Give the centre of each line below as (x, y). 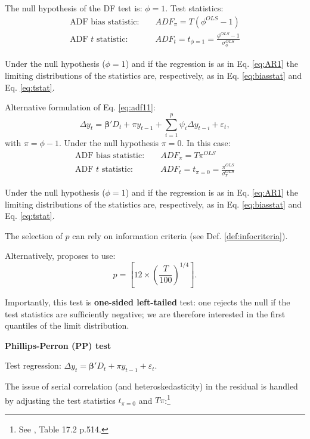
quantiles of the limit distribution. (67, 325)
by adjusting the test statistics (60, 400)
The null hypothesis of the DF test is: (74, 8)
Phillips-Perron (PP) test (58, 345)
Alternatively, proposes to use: (60, 256)
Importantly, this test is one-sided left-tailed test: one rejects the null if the (148, 302)
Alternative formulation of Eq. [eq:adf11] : (80, 107)
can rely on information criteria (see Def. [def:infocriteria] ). (180, 235)
